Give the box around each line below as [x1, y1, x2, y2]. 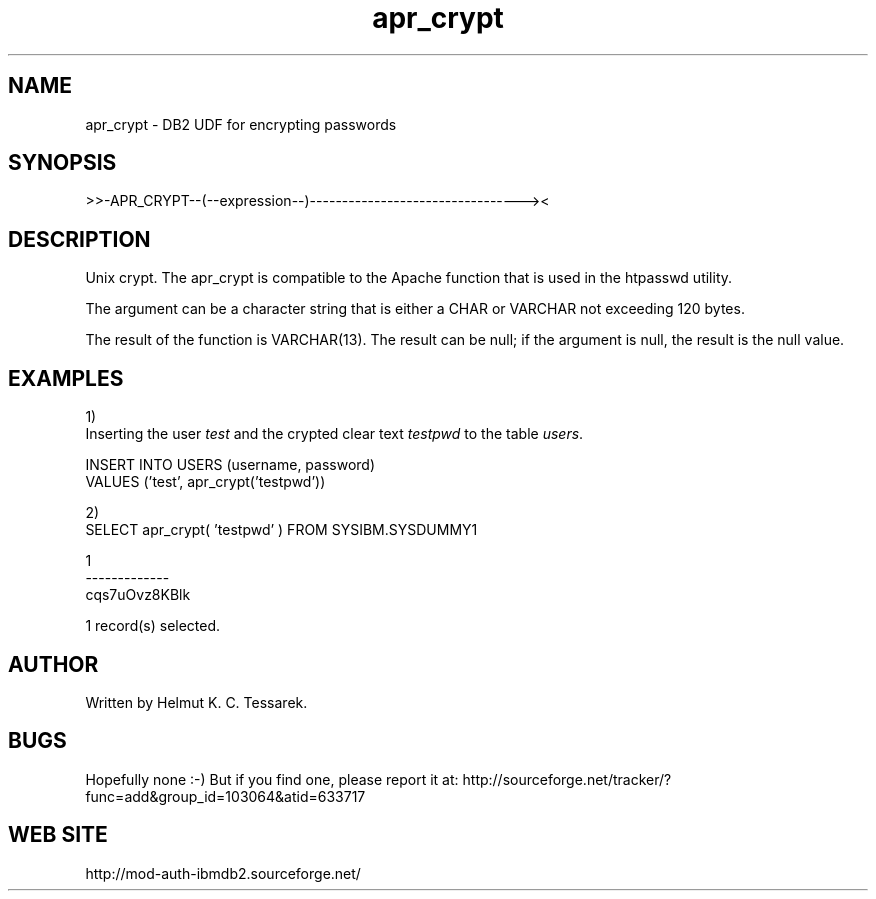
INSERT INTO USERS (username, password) [85, 456, 376, 474]
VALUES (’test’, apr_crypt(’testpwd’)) [85, 473, 326, 491]
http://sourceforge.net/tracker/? [462, 770, 672, 788]
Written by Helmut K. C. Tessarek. [85, 693, 308, 711]
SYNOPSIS [8, 150, 117, 176]
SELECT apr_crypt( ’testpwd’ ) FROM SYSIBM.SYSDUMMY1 [85, 521, 478, 539]
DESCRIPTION [8, 226, 151, 252]
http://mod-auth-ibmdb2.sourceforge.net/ [85, 864, 361, 882]
